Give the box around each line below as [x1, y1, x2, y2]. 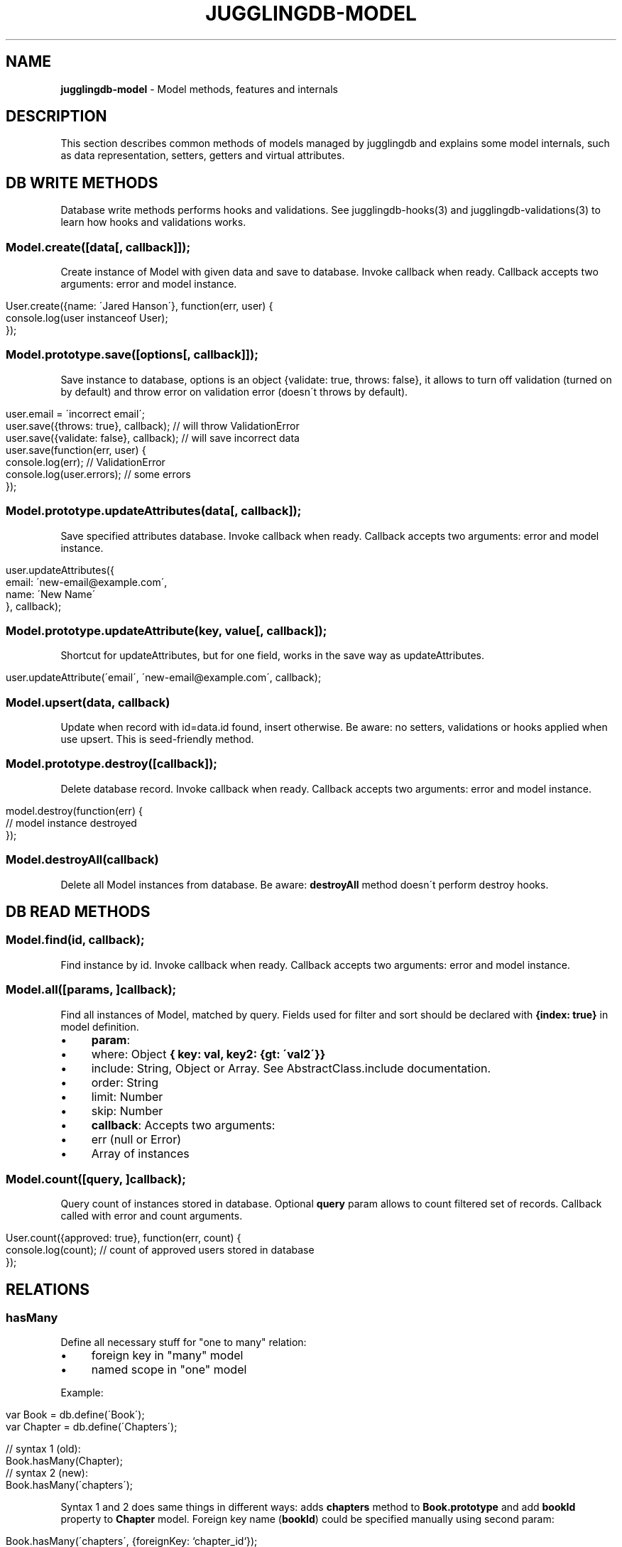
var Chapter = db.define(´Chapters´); [6, 1421, 178, 1433]
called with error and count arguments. [60, 1210, 243, 1222]
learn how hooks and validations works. [60, 216, 246, 229]
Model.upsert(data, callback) [6, 695, 170, 710]
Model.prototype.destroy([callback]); [6, 756, 217, 771]
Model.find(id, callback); [6, 933, 145, 948]
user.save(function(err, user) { [6, 443, 146, 456]
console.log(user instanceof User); [6, 312, 168, 325]
